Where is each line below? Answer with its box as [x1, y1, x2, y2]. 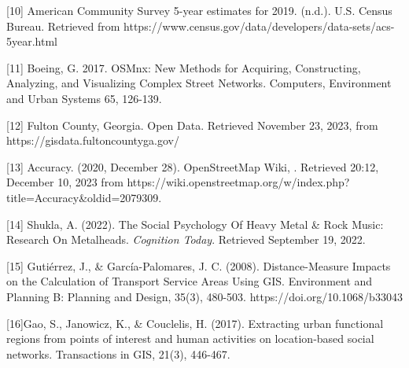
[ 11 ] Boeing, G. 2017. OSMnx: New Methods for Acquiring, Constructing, [6, 59, 361, 75]
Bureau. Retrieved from [6, 17, 120, 34]
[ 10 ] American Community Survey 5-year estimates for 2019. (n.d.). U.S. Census [6, 2, 392, 18]
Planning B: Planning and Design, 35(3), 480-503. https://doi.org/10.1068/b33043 [6, 288, 403, 304]
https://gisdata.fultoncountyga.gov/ [6, 132, 179, 149]
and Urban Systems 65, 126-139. [6, 90, 162, 106]
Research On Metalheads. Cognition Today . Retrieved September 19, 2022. [6, 231, 366, 248]
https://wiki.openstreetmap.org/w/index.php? [127, 174, 350, 190]
